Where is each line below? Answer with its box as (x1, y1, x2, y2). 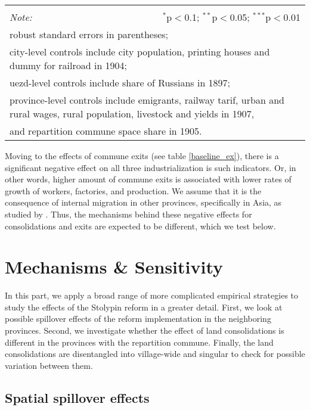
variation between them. (5, 359, 93, 371)
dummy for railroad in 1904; (10, 58, 128, 72)
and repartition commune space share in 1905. (10, 124, 202, 138)
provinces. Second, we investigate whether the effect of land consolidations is (5, 324, 284, 337)
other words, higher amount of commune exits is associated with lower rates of (5, 173, 292, 185)
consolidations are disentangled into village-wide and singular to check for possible (5, 347, 305, 360)
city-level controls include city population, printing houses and (10, 45, 270, 58)
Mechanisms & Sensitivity (5, 254, 224, 279)
